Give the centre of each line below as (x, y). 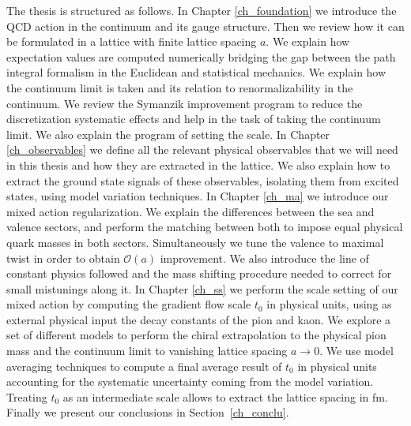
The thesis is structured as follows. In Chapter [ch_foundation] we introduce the (202, 10)
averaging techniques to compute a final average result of (144, 366)
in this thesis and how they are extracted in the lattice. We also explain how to (198, 164)
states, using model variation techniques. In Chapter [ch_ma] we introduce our (198, 196)
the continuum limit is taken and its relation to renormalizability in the (180, 87)
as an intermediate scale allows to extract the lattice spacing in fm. (225, 396)
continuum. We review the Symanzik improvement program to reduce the (185, 103)
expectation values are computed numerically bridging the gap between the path (201, 56)
